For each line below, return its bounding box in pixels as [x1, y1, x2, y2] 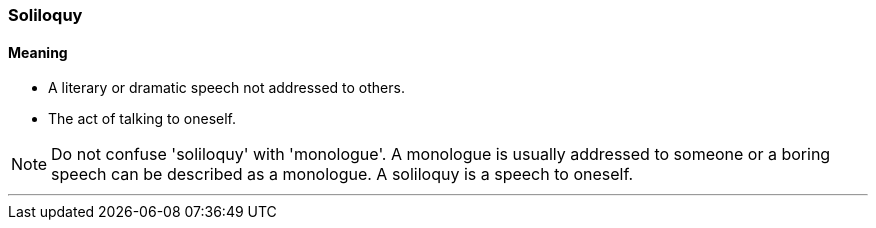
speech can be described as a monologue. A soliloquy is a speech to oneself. [51, 164, 634, 185]
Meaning [8, 43, 68, 61]
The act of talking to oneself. [48, 110, 237, 128]
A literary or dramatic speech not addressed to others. [48, 79, 405, 97]
